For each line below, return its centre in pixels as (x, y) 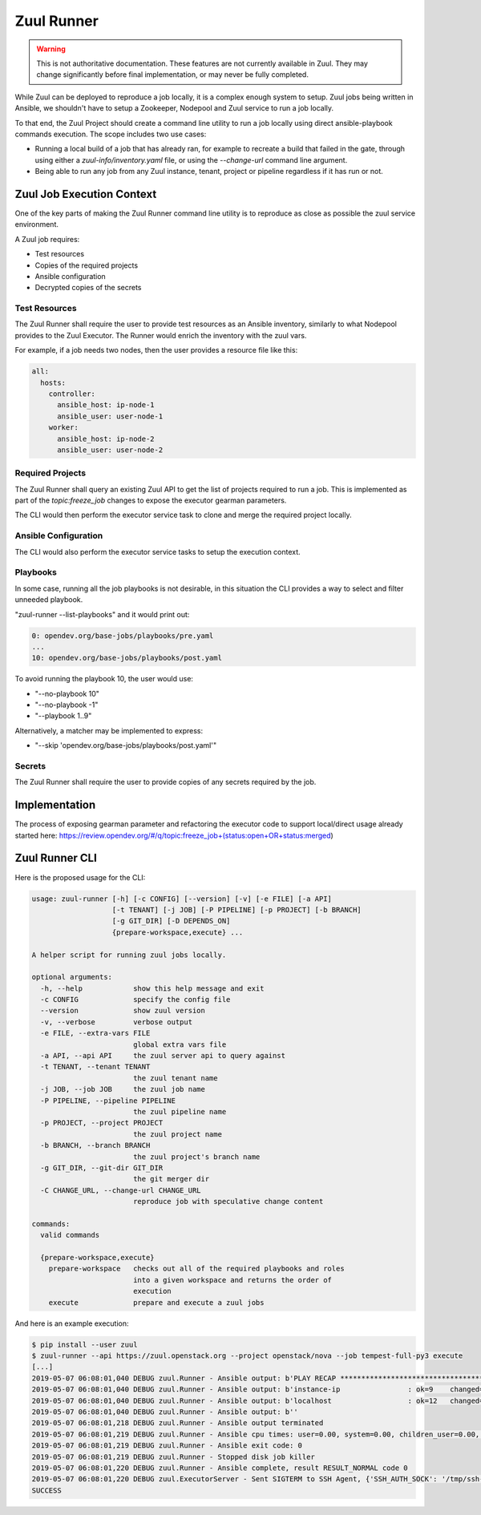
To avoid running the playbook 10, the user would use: (104, 679)
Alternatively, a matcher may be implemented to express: (109, 730)
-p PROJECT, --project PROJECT (102, 1123)
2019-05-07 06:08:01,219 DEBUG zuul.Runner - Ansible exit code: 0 (167, 1446)
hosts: (53, 382)
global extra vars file (180, 1044)
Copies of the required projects (87, 265)
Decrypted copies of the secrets (88, 288)
